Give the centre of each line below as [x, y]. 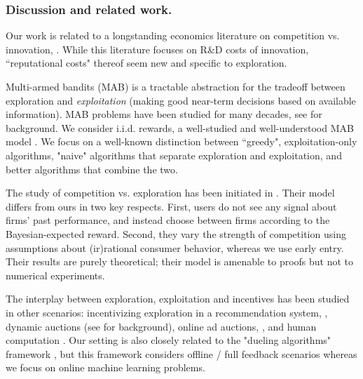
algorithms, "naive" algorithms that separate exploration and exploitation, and [174, 155]
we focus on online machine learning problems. [105, 367]
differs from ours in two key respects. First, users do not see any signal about [171, 206]
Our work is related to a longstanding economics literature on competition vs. [173, 35]
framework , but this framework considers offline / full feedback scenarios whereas [181, 353]
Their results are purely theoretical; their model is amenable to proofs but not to [180, 261]
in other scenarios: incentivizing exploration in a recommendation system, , [167, 312]
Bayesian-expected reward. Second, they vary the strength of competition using [176, 233]
